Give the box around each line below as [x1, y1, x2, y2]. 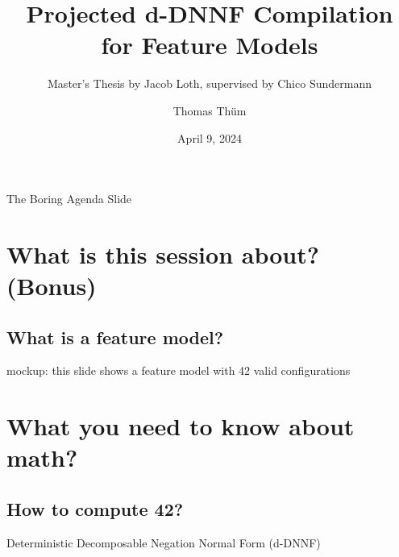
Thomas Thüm [172, 102, 247, 118]
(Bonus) [6, 269, 97, 302]
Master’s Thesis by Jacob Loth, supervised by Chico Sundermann [48, 75, 372, 92]
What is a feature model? [6, 324, 224, 349]
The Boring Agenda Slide [6, 190, 132, 207]
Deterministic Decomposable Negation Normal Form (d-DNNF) [6, 534, 321, 551]
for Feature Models [101, 28, 318, 61]
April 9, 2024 [177, 129, 242, 146]
